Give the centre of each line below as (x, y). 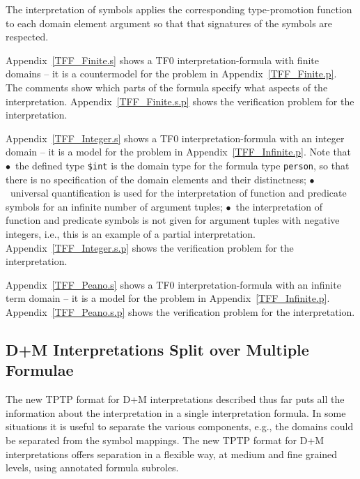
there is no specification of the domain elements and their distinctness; (156, 179)
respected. (27, 37)
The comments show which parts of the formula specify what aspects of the (167, 87)
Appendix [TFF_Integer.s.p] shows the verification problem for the (150, 247)
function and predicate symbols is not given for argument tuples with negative (173, 220)
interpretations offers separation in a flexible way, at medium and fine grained (172, 454)
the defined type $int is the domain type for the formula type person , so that (182, 165)
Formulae (40, 370)
